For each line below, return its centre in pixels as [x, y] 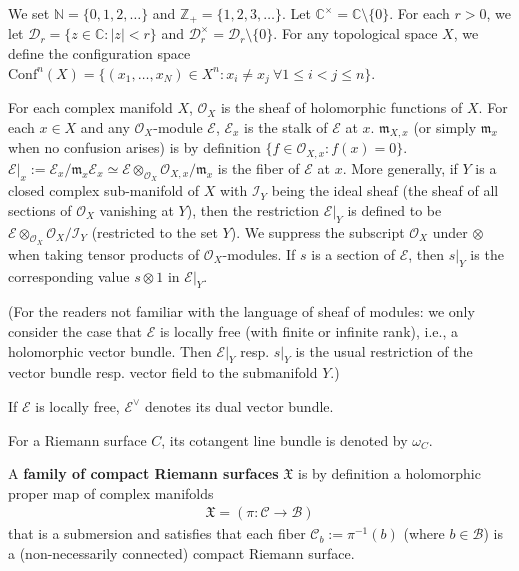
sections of [40, 209]
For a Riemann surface [77, 439]
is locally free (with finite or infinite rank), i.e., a [308, 330]
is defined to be [394, 209]
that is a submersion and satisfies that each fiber [157, 533]
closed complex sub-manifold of [104, 190]
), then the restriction [253, 209]
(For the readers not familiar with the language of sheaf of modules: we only [241, 311]
